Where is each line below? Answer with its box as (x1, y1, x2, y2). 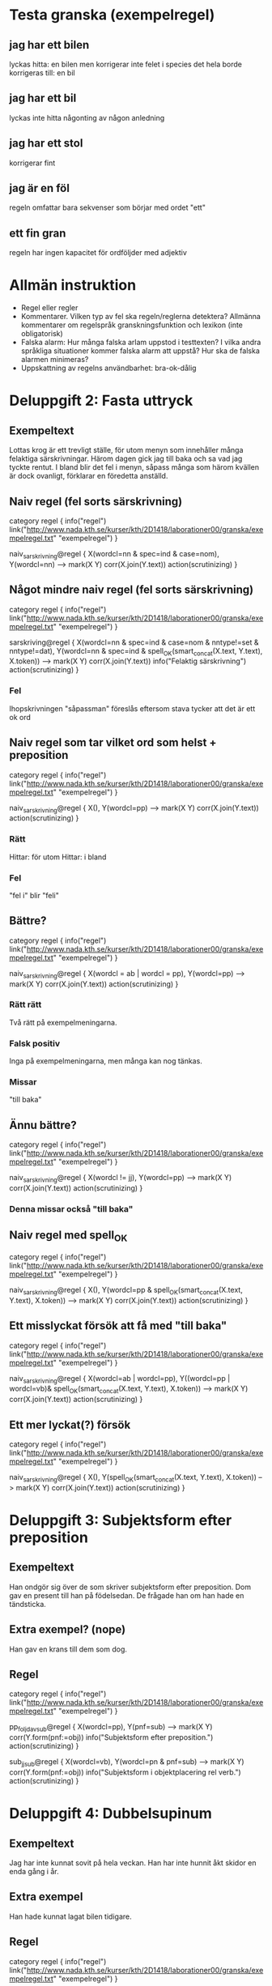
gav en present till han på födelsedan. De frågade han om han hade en (9, 1590, 244, 1600)
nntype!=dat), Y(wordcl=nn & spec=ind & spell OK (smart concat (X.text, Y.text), (9, 646, 263, 658)
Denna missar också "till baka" (9, 1203, 134, 1214)
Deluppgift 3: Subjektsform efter (9, 1511, 232, 1529)
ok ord (9, 712, 32, 722)
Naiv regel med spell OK (9, 1229, 128, 1244)
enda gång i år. (9, 1866, 59, 1876)
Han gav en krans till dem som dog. (9, 1644, 128, 1654)
